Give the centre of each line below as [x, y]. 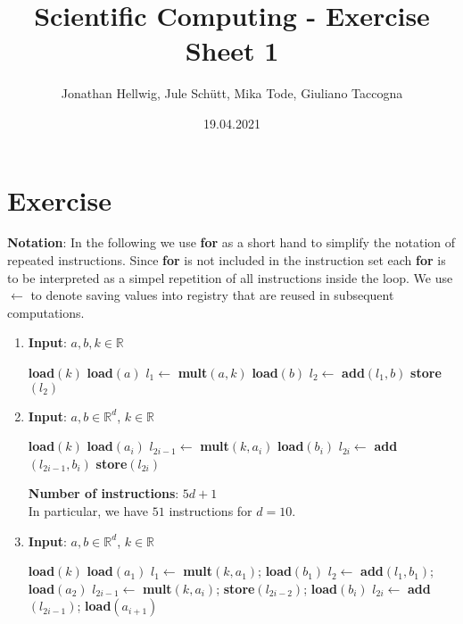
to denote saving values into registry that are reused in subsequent [212, 295]
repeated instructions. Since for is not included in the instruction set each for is [227, 260]
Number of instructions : [103, 493]
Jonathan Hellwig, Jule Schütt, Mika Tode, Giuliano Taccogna [232, 93]
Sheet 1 [232, 50]
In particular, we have [88, 510]
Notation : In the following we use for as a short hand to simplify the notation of [231, 242]
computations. [46, 312]
